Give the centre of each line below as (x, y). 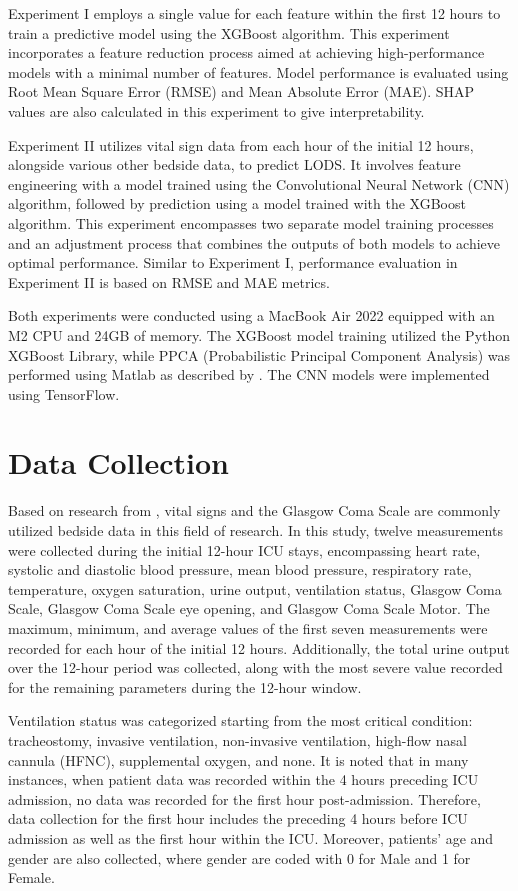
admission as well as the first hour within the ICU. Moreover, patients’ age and (251, 837)
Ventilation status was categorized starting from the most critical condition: (240, 720)
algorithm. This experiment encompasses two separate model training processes (251, 222)
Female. (31, 877)
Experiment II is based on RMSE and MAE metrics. (169, 281)
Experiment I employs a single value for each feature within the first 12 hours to (254, 13)
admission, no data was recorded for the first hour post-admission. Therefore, (244, 798)
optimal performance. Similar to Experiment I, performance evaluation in (233, 262)
